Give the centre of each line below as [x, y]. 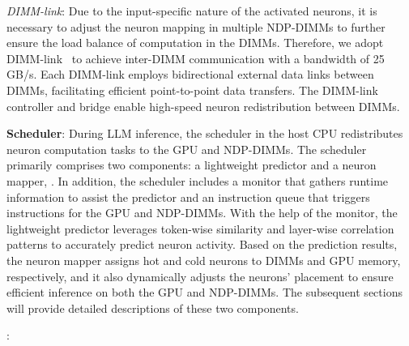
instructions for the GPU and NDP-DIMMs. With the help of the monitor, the [202, 213]
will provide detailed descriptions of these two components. [153, 308]
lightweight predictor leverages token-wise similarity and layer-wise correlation [200, 228]
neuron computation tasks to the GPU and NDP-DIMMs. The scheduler [187, 149]
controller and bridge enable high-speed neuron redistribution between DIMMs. [203, 106]
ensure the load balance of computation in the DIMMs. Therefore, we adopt [195, 43]
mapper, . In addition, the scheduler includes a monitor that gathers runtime [198, 180]
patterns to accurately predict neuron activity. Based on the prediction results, [202, 244]
